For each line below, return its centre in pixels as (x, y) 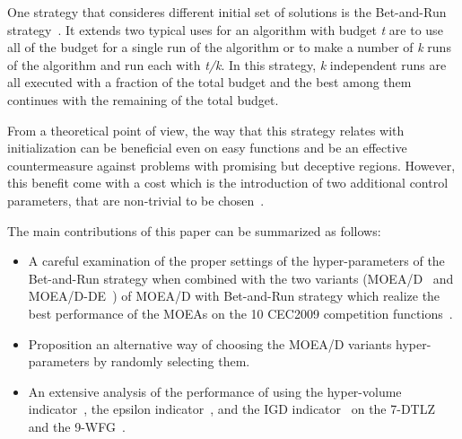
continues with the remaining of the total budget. (143, 99)
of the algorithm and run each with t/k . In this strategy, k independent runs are (227, 64)
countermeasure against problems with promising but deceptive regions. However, (231, 165)
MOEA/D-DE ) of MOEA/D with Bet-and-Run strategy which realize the (234, 296)
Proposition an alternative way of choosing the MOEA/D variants (210, 343)
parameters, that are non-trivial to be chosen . (136, 200)
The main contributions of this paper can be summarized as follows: (194, 230)
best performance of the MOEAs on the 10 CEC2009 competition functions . (240, 313)
